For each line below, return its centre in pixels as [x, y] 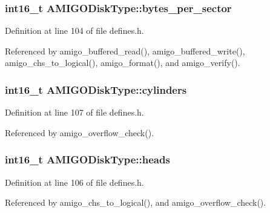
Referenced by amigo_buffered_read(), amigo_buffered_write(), [125, 51]
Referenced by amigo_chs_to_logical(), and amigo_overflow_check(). [136, 202]
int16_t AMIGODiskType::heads [87, 159]
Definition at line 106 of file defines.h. [74, 182]
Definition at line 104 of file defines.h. [74, 31]
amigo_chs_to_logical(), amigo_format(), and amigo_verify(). [123, 63]
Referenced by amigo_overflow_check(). [80, 132]
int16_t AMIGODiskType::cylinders [96, 89]
